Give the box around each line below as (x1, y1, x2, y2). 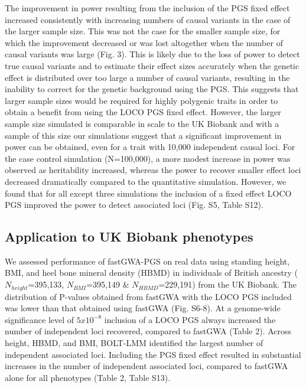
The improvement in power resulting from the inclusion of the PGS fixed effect (5, 2, 290, 14)
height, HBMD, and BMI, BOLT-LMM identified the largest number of (5, 336, 263, 348)
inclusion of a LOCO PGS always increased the (104, 313, 276, 325)
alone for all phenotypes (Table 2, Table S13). (5, 371, 171, 383)
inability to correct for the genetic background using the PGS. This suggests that (5, 83, 299, 95)
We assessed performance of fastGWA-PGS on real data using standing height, (5, 255, 290, 267)
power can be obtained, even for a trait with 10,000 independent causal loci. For (5, 141, 295, 153)
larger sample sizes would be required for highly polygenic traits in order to (5, 94, 278, 106)
